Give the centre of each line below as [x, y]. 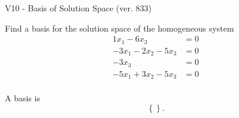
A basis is [22, 98]
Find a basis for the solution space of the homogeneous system [119, 28]
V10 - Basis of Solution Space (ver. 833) [78, 8]
